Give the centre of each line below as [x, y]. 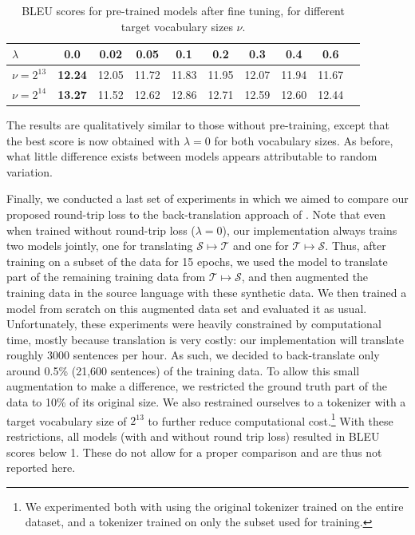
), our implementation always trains [310, 230]
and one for [261, 246]
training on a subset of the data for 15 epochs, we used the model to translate [197, 261]
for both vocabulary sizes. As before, [304, 140]
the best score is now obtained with [93, 140]
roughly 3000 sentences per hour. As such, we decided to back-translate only [193, 355]
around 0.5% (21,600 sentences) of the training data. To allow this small [183, 370]
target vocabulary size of [67, 420]
